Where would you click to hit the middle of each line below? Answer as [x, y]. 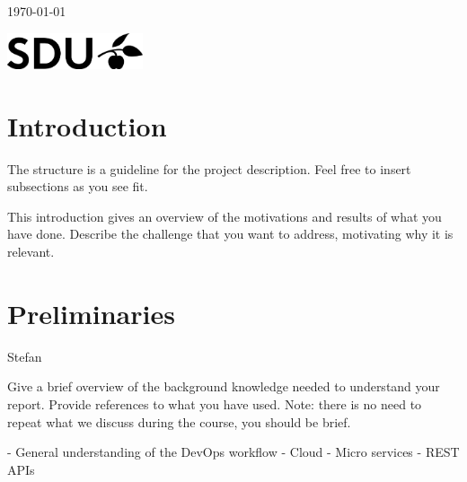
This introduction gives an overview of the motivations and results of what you [225, 216]
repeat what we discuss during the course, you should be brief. [179, 421]
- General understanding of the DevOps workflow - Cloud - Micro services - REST [233, 452]
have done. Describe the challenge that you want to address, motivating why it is [230, 234]
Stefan [25, 356]
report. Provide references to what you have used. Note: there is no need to [215, 403]
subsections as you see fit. [78, 186]
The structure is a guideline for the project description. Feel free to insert [209, 168]
